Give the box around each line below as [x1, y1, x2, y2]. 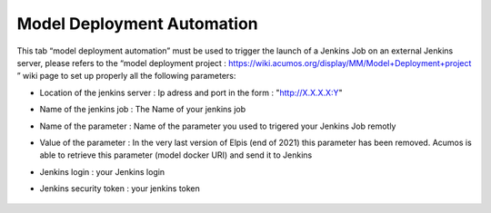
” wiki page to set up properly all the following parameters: [16, 71, 236, 82]
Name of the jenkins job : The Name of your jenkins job [39, 104, 246, 115]
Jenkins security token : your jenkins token [39, 183, 200, 194]
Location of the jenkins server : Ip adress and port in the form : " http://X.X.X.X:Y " [39, 87, 343, 98]
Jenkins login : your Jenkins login [39, 166, 165, 177]
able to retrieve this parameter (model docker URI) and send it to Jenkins [39, 150, 313, 160]
